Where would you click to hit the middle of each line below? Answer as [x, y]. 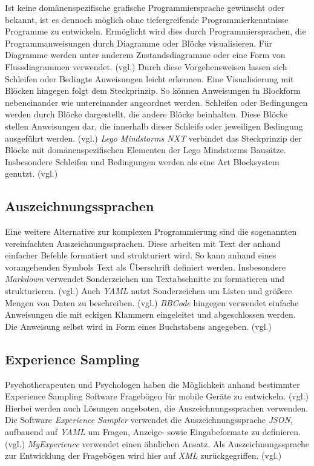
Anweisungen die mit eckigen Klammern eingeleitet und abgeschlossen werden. [150, 314]
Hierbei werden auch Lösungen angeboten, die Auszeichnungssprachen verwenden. [157, 408]
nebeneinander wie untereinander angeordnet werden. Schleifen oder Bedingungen [156, 102]
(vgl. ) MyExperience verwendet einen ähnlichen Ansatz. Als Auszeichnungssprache [157, 443]
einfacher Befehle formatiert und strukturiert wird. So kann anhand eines [141, 255]
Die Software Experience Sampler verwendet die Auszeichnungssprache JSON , [149, 420]
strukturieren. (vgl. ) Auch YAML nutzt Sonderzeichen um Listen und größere [149, 291]
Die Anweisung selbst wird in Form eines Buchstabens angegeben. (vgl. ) [138, 326]
